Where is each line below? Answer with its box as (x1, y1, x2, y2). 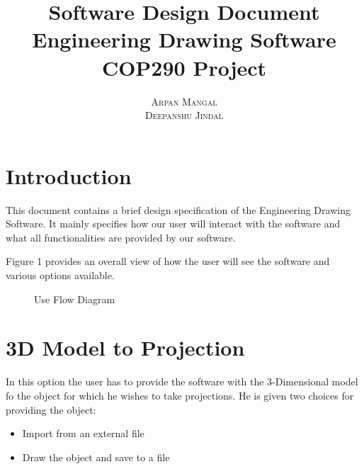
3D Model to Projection (6, 333, 245, 362)
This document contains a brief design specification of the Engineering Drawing (6, 202, 351, 217)
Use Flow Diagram (34, 291, 115, 306)
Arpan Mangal (151, 94, 217, 108)
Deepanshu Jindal (145, 108, 223, 123)
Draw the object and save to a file (22, 449, 170, 464)
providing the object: (6, 402, 96, 417)
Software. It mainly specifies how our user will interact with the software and (6, 216, 341, 231)
